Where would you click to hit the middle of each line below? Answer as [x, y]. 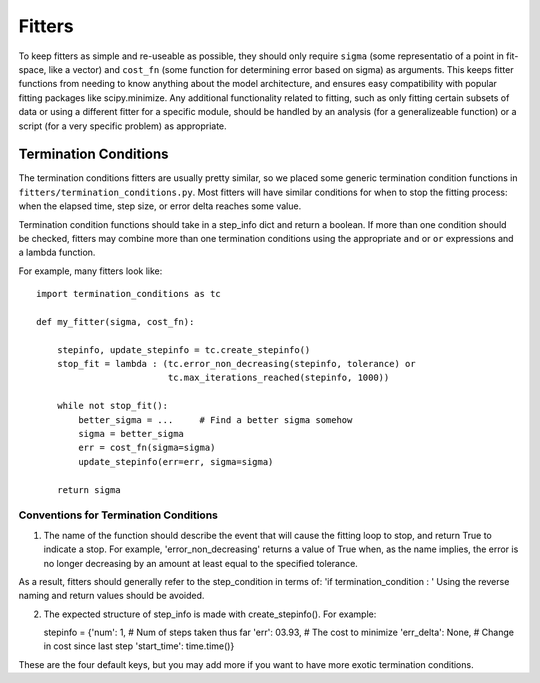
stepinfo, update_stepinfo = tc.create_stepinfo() [183, 349]
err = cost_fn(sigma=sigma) [147, 448]
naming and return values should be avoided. [111, 596]
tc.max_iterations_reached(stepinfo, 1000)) [278, 378]
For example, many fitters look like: [90, 271]
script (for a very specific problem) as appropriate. [122, 126]
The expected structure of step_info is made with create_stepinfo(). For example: [210, 614]
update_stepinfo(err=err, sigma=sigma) [176, 461]
